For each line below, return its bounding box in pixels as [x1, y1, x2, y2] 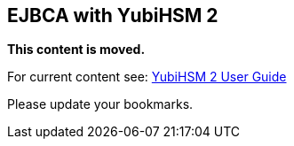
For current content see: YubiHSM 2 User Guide [7, 69, 287, 85]
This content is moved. [7, 42, 146, 58]
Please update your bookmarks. [7, 96, 194, 112]
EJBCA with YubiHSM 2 [7, 4, 219, 27]
